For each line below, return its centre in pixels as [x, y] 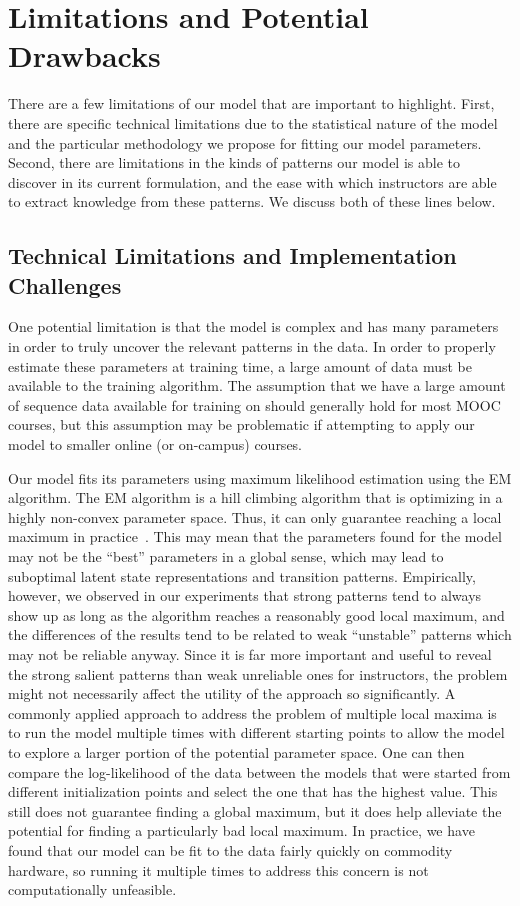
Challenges [65, 284]
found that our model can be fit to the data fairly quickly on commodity [230, 849]
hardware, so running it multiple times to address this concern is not [218, 869]
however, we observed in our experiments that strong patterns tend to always [245, 595]
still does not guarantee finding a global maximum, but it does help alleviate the [255, 810]
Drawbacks [84, 55]
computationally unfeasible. [92, 889]
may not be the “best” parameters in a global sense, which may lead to [226, 556]
